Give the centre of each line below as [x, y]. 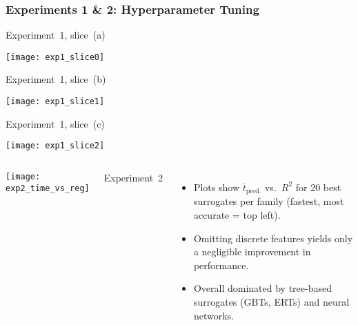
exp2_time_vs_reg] [48, 188]
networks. [213, 315]
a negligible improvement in [252, 252]
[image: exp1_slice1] [55, 102]
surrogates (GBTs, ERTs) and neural [271, 301]
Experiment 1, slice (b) [56, 79]
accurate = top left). [237, 215]
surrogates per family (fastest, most [269, 201]
